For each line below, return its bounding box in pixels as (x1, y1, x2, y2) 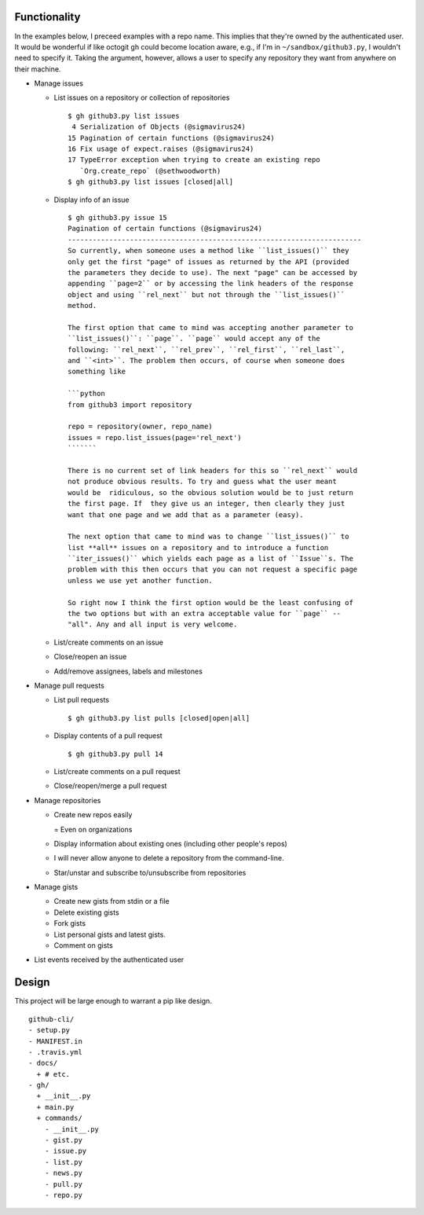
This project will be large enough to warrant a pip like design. (14, 997, 212, 1006)
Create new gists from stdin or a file (53, 897, 170, 906)
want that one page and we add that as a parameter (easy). (68, 510, 304, 519)
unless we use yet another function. (68, 576, 214, 585)
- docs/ (28, 1059, 58, 1068)
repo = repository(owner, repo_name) (68, 422, 214, 431)
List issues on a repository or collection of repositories (53, 93, 230, 102)
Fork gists (53, 919, 86, 928)
